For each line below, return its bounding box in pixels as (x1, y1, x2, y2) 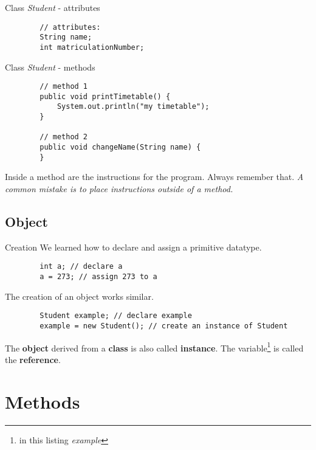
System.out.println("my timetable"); (57, 102, 210, 111)
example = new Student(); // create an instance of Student (39, 321, 288, 330)
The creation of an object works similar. (5, 289, 154, 302)
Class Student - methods (5, 60, 95, 73)
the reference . (5, 353, 61, 365)
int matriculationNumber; (39, 43, 145, 52)
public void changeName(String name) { (39, 143, 201, 152)
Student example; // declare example (39, 311, 192, 320)
